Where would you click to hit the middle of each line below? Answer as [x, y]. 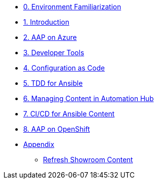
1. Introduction [46, 22]
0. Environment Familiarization [72, 7]
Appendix [39, 144]
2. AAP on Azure [50, 37]
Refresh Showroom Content [88, 160]
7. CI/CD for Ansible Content [69, 114]
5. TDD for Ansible [53, 83]
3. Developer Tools [54, 53]
